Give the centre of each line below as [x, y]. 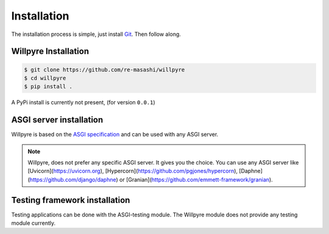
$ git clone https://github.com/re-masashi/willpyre [104, 69]
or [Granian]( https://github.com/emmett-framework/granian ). [196, 179]
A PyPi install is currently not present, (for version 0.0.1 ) [83, 102]
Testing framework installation [71, 200]
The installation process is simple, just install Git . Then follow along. [96, 34]
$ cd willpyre [45, 78]
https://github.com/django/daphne [73, 179]
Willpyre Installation [50, 51]
